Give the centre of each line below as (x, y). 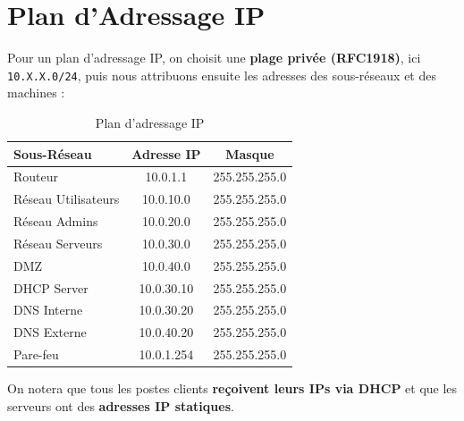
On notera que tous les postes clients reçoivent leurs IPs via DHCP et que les (232, 388)
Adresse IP (166, 153)
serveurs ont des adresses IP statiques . (121, 405)
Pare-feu (36, 354)
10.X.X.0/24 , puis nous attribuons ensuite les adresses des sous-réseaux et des (222, 75)
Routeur (36, 177)
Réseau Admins (56, 221)
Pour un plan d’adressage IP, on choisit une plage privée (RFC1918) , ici (214, 58)
